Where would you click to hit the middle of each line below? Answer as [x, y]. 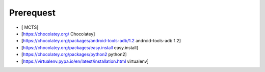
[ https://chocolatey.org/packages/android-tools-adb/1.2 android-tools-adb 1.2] [101, 41]
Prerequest [32, 13]
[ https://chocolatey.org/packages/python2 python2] [74, 54]
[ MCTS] [30, 27]
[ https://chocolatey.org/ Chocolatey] [58, 34]
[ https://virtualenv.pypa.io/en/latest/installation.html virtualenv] [85, 61]
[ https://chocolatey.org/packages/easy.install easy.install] [80, 47]
